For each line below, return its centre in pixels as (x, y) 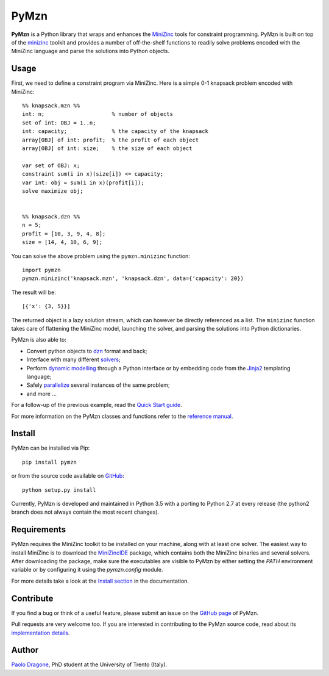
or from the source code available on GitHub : (68, 476)
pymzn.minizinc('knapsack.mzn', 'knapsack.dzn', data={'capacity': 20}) (133, 279)
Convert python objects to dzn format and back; (87, 351)
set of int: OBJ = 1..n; (59, 123)
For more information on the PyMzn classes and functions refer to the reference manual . (122, 416)
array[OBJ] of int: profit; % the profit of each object (111, 140)
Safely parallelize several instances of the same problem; (98, 385)
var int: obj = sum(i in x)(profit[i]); (83, 182)
